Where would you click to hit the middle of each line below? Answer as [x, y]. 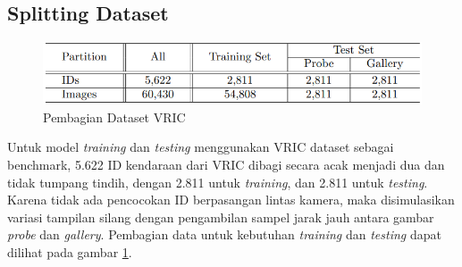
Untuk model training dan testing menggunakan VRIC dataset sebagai [201, 147]
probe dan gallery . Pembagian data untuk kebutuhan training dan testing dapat [224, 234]
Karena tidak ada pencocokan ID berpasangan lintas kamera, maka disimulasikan [231, 200]
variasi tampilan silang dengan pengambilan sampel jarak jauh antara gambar [221, 217]
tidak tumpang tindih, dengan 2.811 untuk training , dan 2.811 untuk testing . [218, 182]
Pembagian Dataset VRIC [114, 117]
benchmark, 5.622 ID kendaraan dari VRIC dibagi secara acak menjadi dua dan [226, 165]
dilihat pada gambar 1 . [70, 252]
